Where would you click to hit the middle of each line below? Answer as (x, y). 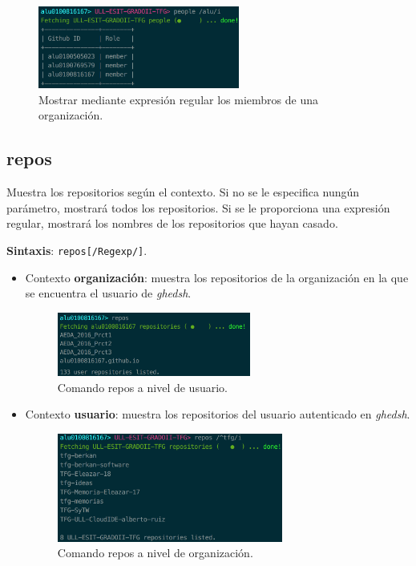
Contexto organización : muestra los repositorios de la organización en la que (217, 277)
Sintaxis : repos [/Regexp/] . (77, 250)
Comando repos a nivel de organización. (155, 553)
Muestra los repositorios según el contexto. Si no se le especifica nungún (183, 192)
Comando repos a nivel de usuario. (142, 387)
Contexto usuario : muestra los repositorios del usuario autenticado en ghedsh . (218, 414)
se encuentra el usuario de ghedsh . (108, 293)
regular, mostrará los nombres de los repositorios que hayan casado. (172, 223)
